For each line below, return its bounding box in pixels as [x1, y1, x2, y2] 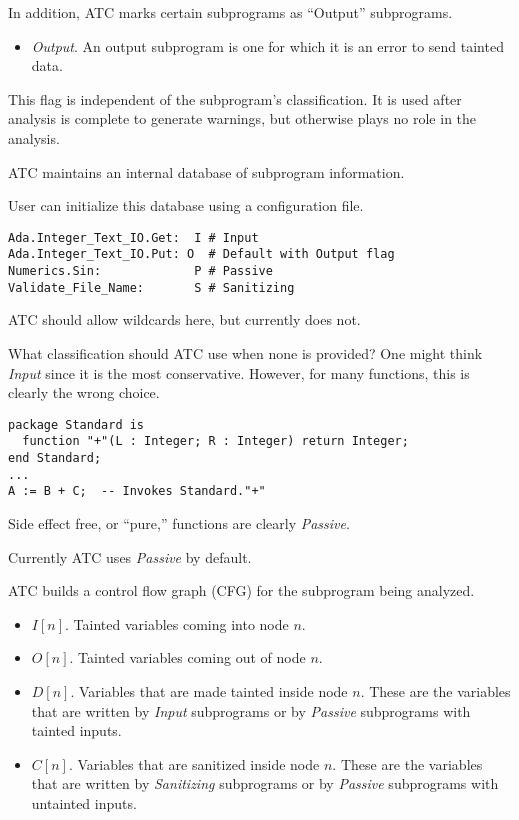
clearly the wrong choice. [8, 382, 160, 403]
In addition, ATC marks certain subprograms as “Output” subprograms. [8, 2, 453, 22]
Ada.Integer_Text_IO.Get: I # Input [8, 230, 259, 245]
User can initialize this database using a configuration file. [8, 195, 364, 216]
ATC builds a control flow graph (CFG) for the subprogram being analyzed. [8, 580, 475, 601]
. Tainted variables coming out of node [69, 647, 306, 668]
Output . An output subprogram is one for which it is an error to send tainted [31, 35, 504, 56]
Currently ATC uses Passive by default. [8, 546, 252, 567]
